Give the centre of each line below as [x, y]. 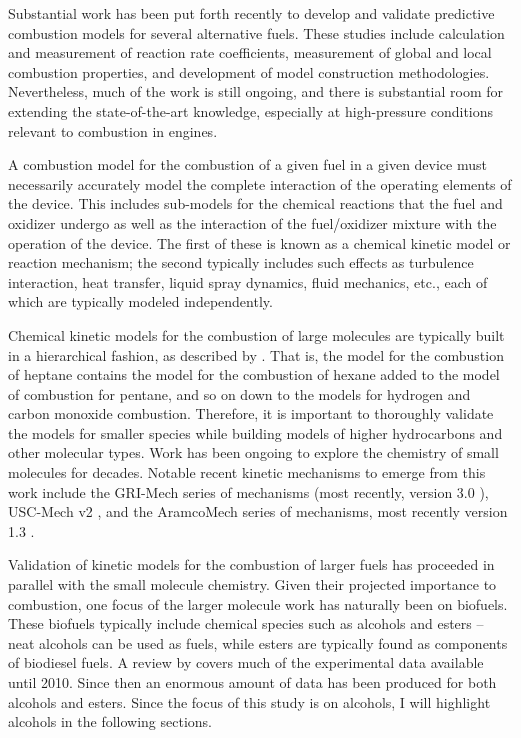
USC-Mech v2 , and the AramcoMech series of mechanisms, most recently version [258, 511]
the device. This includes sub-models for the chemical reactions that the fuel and [255, 203]
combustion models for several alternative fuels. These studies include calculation [256, 32]
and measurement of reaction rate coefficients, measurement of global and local [250, 52]
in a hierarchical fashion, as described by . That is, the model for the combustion [256, 354]
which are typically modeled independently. [140, 301]
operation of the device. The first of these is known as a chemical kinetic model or [259, 242]
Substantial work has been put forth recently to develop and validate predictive [251, 13]
